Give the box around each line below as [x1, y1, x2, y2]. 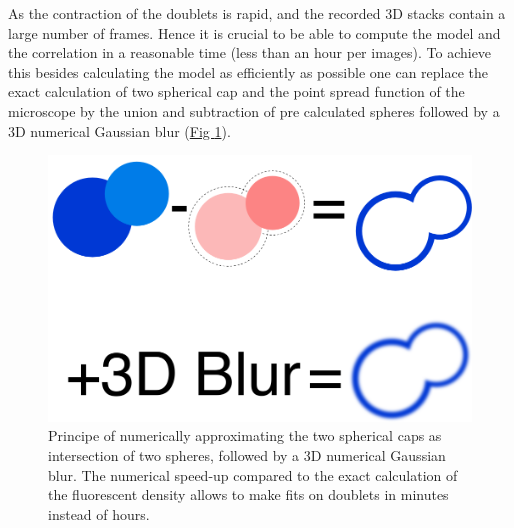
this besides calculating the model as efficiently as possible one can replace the [8, 61, 489, 82]
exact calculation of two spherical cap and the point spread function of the [8, 81, 465, 102]
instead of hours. [48, 503, 150, 524]
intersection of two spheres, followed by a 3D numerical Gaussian [48, 445, 446, 466]
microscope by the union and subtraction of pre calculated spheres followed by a [8, 100, 500, 121]
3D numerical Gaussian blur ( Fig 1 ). [8, 120, 231, 141]
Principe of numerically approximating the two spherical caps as [48, 425, 442, 446]
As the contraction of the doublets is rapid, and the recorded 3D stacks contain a [8, 3, 506, 23]
